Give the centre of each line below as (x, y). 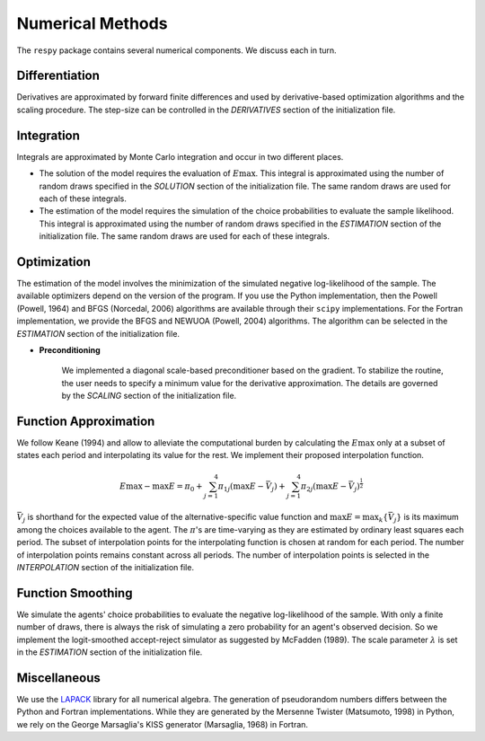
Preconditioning (70, 349)
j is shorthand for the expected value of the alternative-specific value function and (175, 518)
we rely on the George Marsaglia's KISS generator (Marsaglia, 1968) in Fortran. (163, 724)
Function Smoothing (75, 593)
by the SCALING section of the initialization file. (149, 396)
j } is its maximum (426, 518)
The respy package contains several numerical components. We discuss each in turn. (176, 50)
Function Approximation (86, 421)
